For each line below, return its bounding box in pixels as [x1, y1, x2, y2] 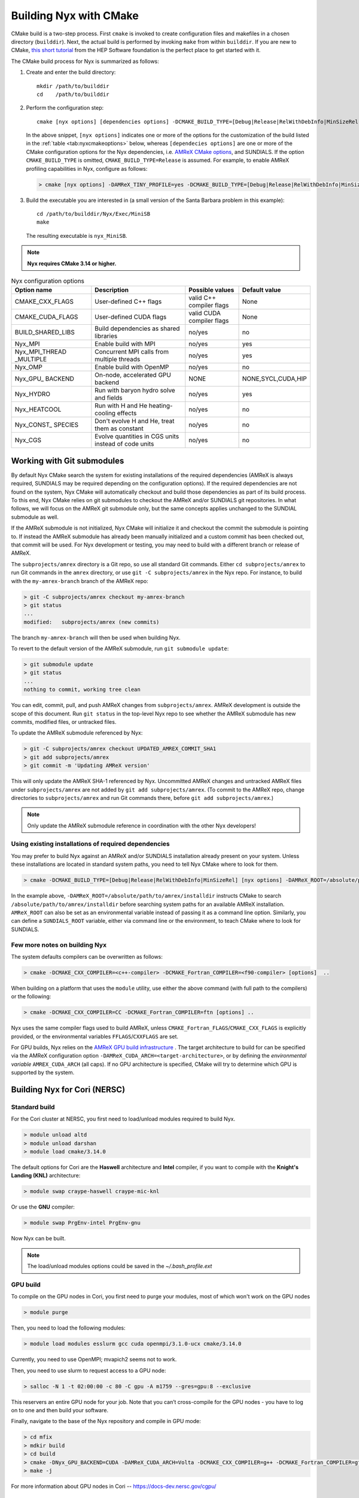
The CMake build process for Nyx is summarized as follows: [11, 58, 160, 65]
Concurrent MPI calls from [95, 348, 169, 356]
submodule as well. [11, 513, 59, 521]
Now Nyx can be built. [11, 1235, 66, 1242]
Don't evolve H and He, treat [95, 417, 175, 425]
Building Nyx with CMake [11, 9, 139, 22]
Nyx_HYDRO [14, 390, 51, 398]
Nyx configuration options [11, 277, 85, 285]
